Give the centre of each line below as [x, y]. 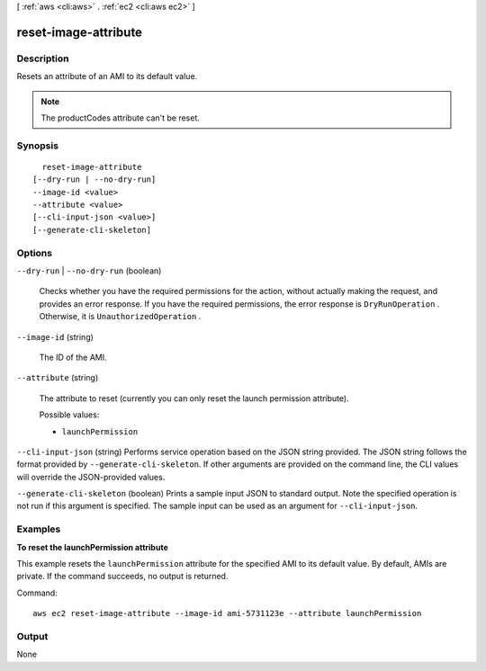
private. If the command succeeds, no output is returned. [122, 577]
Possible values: [69, 415]
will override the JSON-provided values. [91, 477]
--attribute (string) [58, 378]
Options [35, 253]
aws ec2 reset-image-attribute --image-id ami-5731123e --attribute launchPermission [227, 613]
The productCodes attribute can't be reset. [120, 118]
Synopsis [37, 146]
